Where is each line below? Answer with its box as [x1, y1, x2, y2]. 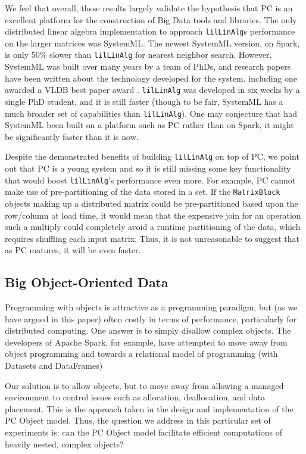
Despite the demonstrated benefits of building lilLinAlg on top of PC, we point [5, 150, 299, 163]
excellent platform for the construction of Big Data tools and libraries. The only [5, 13, 297, 26]
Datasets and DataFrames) [5, 359, 103, 372]
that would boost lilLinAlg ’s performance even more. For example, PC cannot [5, 173, 296, 186]
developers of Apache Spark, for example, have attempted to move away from [5, 335, 288, 348]
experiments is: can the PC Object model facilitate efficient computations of [5, 426, 282, 439]
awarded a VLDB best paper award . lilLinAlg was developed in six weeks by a [5, 83, 300, 96]
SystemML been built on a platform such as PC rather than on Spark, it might [5, 119, 294, 131]
